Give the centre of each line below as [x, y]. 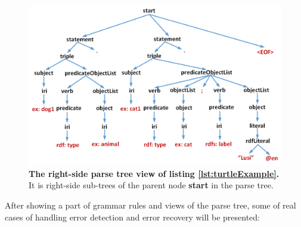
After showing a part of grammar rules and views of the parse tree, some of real [150, 205]
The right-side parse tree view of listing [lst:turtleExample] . [154, 173]
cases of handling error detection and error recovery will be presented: [132, 217]
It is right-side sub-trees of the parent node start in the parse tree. [151, 185]
